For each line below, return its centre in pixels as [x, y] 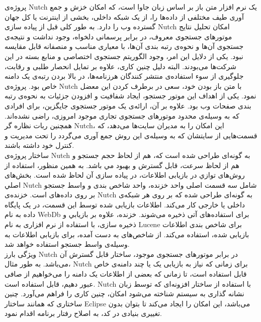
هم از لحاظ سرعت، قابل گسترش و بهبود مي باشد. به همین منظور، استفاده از [122, 165]
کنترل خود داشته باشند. [39, 145]
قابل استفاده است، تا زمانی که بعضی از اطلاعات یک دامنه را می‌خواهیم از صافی [126, 274]
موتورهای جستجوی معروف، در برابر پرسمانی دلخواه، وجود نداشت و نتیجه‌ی [118, 36]
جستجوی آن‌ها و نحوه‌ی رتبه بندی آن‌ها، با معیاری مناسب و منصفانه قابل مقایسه [124, 46]
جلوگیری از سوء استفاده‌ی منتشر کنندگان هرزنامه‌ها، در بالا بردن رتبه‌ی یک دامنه [124, 76]
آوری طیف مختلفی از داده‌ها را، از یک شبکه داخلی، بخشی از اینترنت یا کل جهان [124, 16]
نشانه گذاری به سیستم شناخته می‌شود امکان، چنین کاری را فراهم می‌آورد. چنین [124, 293]
